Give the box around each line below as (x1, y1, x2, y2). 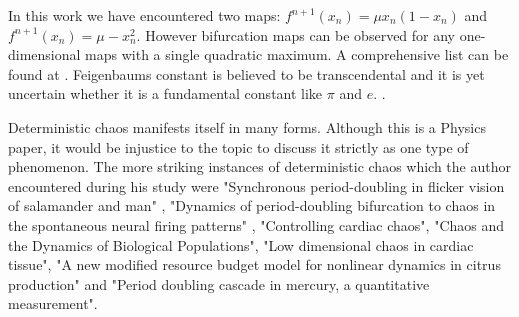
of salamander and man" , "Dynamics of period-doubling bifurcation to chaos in (8, 195, 496, 216)
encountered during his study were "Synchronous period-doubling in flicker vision (8, 175, 505, 196)
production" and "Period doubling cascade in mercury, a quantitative (8, 273, 430, 294)
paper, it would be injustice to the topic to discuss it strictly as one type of (8, 136, 469, 157)
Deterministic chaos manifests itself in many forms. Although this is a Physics (8, 116, 486, 137)
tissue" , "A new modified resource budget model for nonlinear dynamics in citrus (8, 254, 501, 275)
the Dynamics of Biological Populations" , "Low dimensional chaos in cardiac (8, 234, 474, 255)
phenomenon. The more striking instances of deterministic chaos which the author (8, 156, 511, 177)
